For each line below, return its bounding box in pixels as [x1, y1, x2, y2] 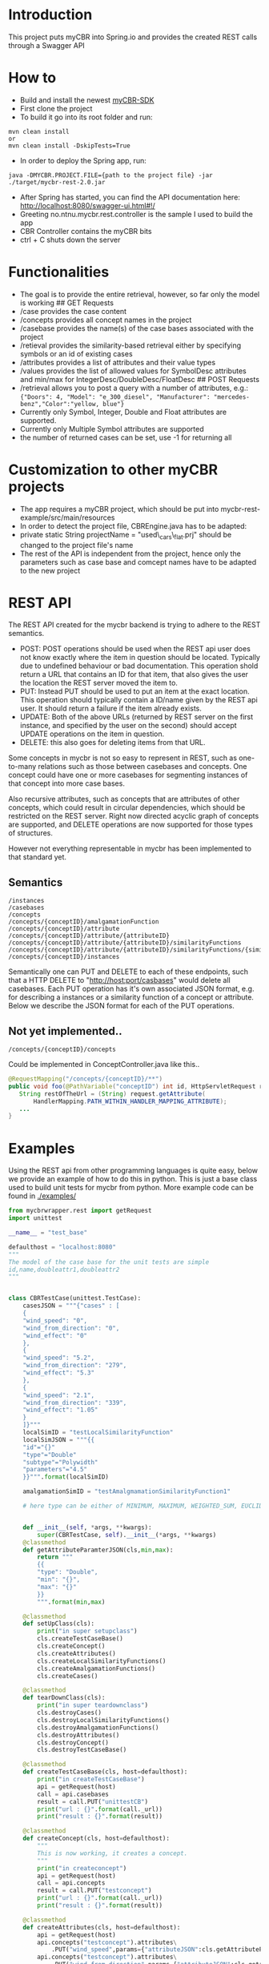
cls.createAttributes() [37, 1649, 116, 1657]
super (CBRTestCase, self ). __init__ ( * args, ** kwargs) [37, 1531, 217, 1539]
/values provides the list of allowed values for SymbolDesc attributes [19, 366, 247, 376]
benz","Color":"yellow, [19, 400, 100, 408]
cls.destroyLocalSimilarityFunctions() [37, 1716, 171, 1724]
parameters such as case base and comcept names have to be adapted [19, 557, 257, 566]
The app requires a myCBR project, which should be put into [19, 504, 219, 513]
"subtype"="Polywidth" [22, 1458, 98, 1467]
